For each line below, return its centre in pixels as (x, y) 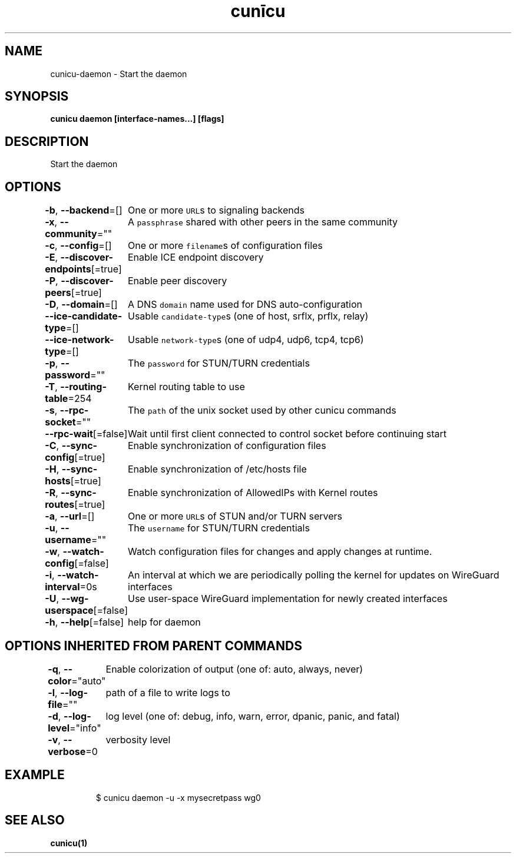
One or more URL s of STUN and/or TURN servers (235, 516)
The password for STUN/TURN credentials (219, 363)
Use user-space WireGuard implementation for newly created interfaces (288, 599)
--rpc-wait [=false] (86, 434)
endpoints (68, 269)
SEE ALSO (35, 820)
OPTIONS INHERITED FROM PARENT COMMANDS (153, 646)
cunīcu (258, 11)
